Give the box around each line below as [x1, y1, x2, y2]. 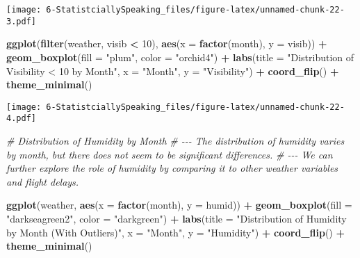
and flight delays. [6, 174, 79, 188]
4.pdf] [6, 113, 36, 124]
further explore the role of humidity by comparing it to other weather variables [6, 161, 338, 175]
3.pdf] [6, 16, 36, 26]
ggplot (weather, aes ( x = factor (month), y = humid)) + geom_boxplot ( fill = [6, 197, 352, 212]
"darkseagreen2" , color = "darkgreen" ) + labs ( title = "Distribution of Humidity [6, 211, 347, 225]
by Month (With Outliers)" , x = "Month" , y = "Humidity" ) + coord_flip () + [6, 225, 345, 239]
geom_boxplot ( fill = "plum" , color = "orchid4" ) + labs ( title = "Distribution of [6, 49, 354, 64]
